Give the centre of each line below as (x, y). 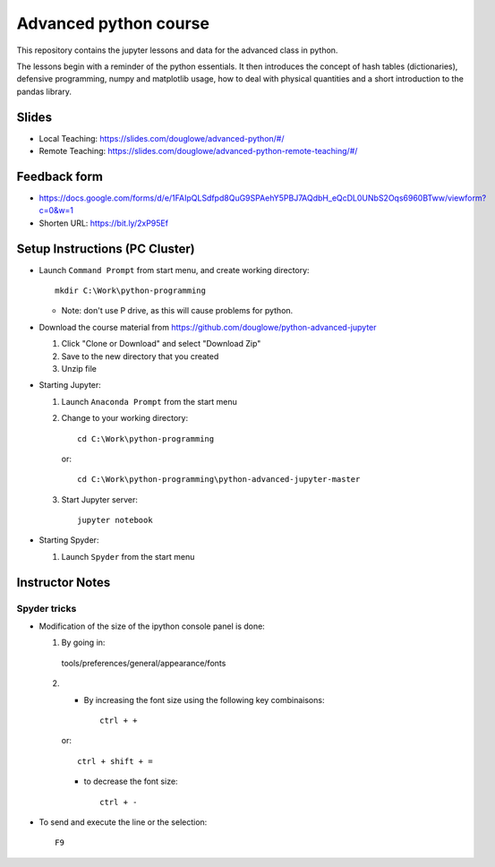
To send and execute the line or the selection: (123, 822)
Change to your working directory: (124, 418)
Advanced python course (113, 23)
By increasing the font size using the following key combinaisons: (204, 700)
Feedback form (60, 176)
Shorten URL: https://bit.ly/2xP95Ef (104, 223)
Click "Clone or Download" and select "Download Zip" (161, 344)
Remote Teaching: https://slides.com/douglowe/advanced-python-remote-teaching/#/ (198, 151)
